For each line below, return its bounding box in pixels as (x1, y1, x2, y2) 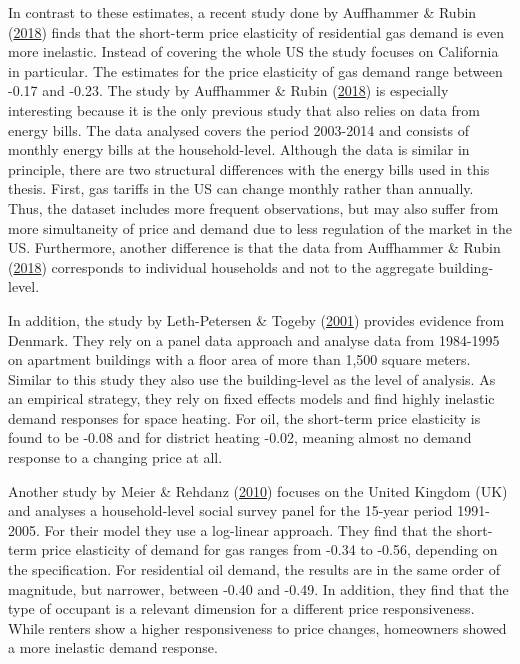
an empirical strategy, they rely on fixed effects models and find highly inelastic (8, 388, 495, 409)
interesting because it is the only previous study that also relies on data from (8, 99, 481, 120)
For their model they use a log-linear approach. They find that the (44, 519, 452, 540)
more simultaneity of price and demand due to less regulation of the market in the (8, 217, 512, 238)
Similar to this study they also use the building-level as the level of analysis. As (8, 368, 496, 389)
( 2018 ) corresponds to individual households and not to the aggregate (8, 256, 434, 277)
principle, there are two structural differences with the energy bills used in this (8, 158, 490, 179)
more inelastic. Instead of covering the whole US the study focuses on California (8, 41, 499, 62)
